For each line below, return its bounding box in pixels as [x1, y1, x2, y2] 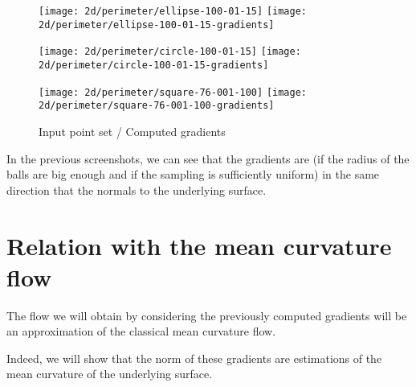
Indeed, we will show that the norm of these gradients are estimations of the [6, 349, 382, 366]
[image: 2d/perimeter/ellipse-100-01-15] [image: [39, 6, 307, 17]
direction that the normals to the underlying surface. [6, 181, 267, 198]
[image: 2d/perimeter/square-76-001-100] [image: [39, 86, 307, 98]
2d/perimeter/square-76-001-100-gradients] [39, 100, 275, 112]
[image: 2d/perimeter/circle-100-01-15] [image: [39, 46, 301, 58]
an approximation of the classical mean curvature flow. [6, 323, 276, 340]
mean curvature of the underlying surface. [6, 365, 213, 382]
